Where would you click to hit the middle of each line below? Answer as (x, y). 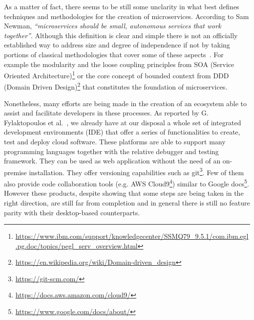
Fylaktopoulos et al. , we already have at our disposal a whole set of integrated (123, 122)
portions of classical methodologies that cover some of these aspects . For (114, 54)
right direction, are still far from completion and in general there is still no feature (127, 202)
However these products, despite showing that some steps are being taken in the (124, 193)
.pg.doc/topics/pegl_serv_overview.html (76, 245)
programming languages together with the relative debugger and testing (111, 151)
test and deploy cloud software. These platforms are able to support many (115, 142)
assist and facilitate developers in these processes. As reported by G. (106, 113)
